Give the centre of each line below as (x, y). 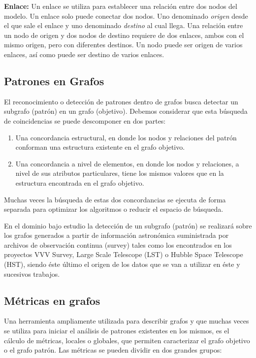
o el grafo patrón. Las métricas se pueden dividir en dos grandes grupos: (113, 350)
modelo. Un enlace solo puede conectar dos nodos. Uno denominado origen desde (126, 16)
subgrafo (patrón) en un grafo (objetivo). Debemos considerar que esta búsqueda (126, 111)
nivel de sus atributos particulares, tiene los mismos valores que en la (120, 173)
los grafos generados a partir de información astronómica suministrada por (116, 235)
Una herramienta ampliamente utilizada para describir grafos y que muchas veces (127, 321)
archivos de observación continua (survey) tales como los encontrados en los (118, 244)
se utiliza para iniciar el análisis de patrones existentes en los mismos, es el (117, 331)
